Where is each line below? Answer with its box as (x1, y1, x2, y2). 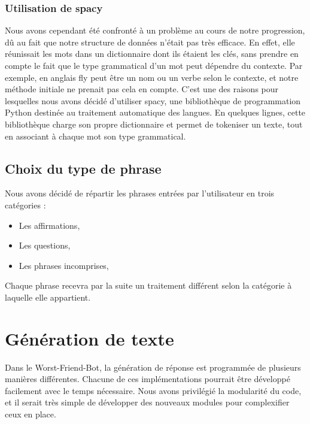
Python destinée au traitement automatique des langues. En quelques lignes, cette (5, 106, 306, 119)
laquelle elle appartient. (5, 290, 91, 303)
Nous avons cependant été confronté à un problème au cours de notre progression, (5, 24, 305, 37)
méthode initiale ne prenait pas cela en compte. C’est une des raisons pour (5, 83, 279, 95)
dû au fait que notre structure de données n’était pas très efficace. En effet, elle (5, 35, 295, 48)
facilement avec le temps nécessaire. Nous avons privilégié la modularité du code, (5, 384, 302, 396)
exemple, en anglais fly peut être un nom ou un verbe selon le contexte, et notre (5, 71, 299, 83)
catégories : (5, 198, 46, 211)
